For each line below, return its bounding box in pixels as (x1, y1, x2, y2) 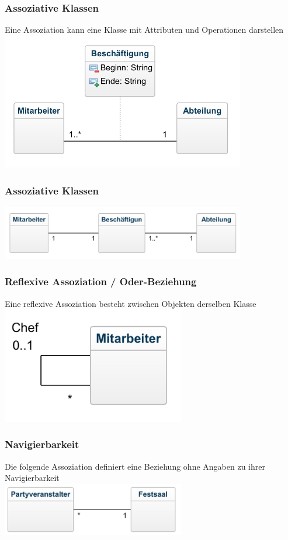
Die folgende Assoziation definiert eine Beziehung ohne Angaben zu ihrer (5, 460, 265, 472)
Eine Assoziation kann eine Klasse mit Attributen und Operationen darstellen (5, 23, 284, 36)
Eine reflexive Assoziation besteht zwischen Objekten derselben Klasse (5, 297, 256, 309)
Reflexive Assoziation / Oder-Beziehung (5, 274, 197, 289)
